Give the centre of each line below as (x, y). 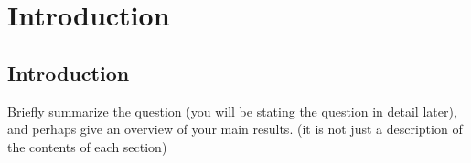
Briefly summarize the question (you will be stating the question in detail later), (232, 111)
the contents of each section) (87, 146)
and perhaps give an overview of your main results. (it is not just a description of (235, 129)
